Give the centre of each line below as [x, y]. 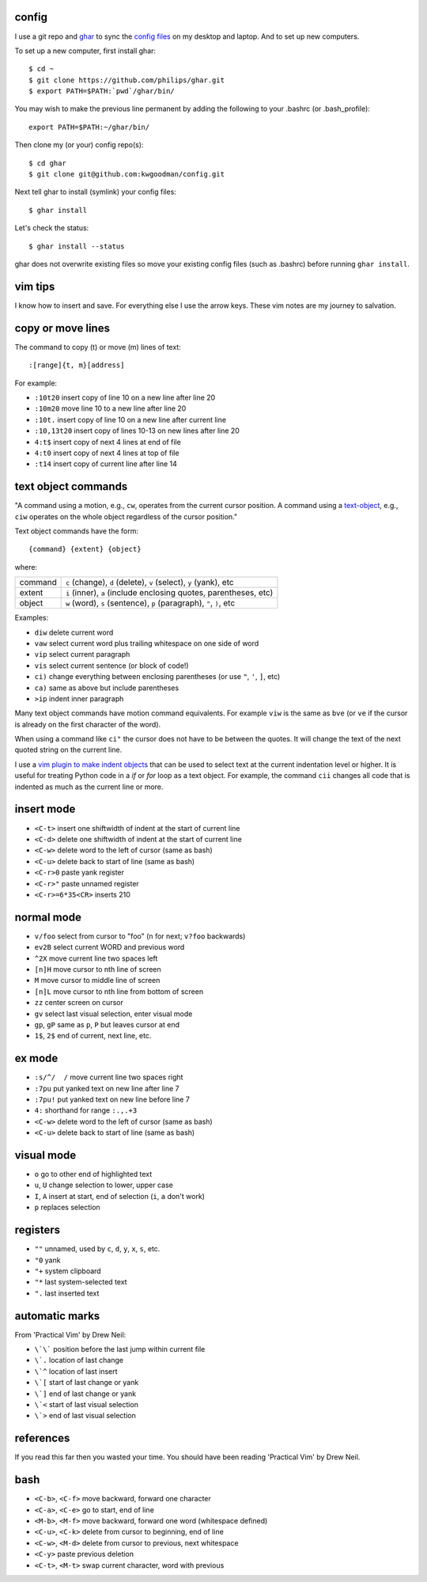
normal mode [48, 917]
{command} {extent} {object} [85, 549]
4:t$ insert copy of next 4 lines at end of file [108, 442]
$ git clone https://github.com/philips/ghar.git [127, 80]
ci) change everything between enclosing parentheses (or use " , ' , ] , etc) [157, 677]
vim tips [35, 286]
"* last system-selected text [81, 1282]
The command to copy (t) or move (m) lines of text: [98, 347]
